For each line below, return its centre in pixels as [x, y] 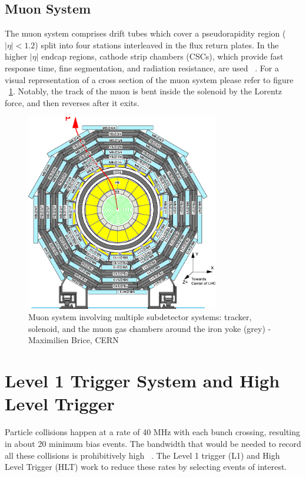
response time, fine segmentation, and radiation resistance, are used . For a [142, 68]
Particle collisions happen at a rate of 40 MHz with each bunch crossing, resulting [153, 432]
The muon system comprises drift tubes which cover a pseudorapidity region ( [145, 33]
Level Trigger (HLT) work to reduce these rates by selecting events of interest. [146, 467]
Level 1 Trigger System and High [142, 381]
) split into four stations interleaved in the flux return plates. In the [157, 45]
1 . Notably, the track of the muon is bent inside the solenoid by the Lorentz [146, 91]
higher [16, 56]
